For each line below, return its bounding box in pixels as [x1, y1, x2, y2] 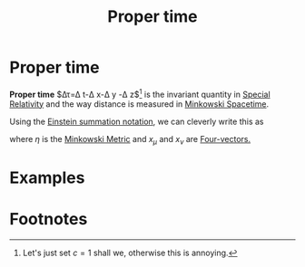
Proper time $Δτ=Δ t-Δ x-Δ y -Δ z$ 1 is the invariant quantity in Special [9, 87, 271, 100]
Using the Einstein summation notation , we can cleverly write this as [9, 116, 264, 127]
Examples [9, 167, 85, 187]
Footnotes [9, 208, 88, 229]
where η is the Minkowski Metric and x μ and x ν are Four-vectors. [9, 133, 251, 147]
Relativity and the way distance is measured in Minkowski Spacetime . [9, 98, 270, 110]
